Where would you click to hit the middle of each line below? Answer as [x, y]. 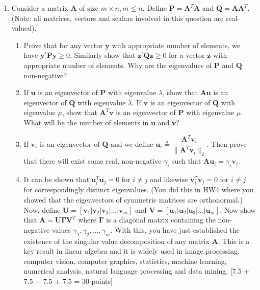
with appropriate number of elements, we [176, 45]
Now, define [42, 209]
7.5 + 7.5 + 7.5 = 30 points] [68, 281]
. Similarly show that [102, 55]
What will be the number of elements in [86, 122]
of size [89, 8]
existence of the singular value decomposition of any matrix [116, 241]
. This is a [234, 241]
